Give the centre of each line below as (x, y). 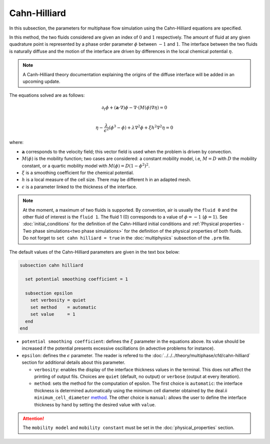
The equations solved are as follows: (47, 95)
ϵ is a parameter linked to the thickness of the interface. (79, 187)
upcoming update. (41, 81)
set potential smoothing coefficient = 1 (77, 279)
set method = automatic (63, 307)
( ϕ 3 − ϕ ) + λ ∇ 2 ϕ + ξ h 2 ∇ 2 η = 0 (141, 127)
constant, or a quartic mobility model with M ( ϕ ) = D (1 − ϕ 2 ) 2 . (86, 165)
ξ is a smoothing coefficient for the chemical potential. (78, 173)
